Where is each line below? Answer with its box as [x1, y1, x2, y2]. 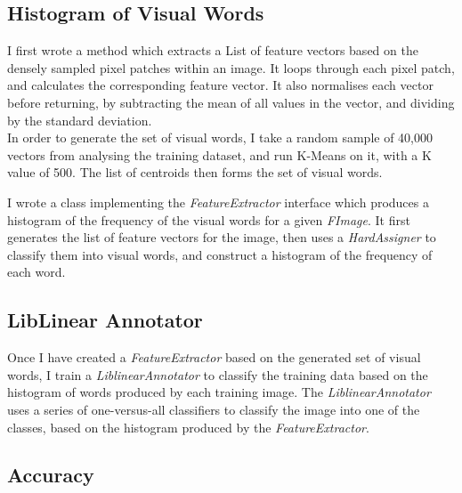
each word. [7, 263, 66, 281]
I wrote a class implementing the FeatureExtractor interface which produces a [7, 192, 429, 211]
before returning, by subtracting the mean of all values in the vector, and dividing [7, 93, 455, 111]
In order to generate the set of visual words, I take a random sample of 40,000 [7, 128, 434, 147]
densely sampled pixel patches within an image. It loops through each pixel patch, [7, 58, 455, 77]
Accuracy [7, 461, 94, 489]
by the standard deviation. [7, 110, 152, 129]
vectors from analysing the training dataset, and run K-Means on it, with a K [7, 145, 432, 164]
